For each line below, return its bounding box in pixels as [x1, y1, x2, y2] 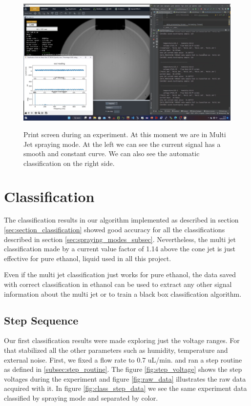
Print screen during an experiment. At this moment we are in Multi [23, 129, 226, 139]
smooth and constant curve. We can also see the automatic [23, 148, 200, 159]
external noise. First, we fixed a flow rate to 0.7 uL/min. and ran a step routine [4, 354, 242, 365]
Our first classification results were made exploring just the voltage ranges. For [4, 335, 240, 345]
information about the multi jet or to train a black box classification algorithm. [4, 288, 242, 299]
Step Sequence [4, 312, 79, 327]
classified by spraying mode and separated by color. [4, 392, 158, 403]
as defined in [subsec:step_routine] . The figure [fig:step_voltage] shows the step [4, 364, 242, 374]
